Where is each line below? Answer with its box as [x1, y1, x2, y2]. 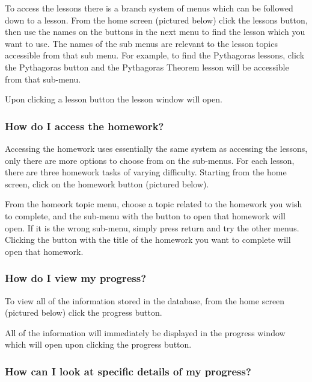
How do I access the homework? [5, 118, 164, 133]
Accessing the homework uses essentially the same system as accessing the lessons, [5, 142, 308, 154]
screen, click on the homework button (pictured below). [5, 177, 209, 190]
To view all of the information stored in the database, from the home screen [5, 294, 285, 307]
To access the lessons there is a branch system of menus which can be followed [5, 2, 293, 14]
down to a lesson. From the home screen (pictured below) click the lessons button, [5, 13, 308, 26]
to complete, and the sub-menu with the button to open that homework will [5, 209, 286, 222]
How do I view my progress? [5, 271, 147, 286]
